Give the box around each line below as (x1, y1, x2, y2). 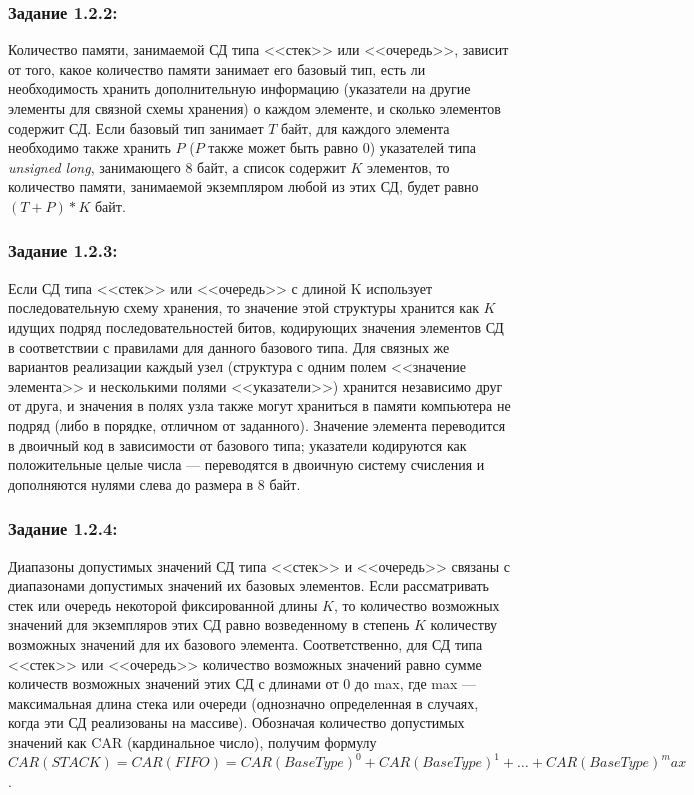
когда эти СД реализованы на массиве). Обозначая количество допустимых (8, 712, 465, 733)
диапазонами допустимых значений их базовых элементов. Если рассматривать (8, 575, 489, 596)
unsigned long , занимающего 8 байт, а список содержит (8, 156, 346, 177)
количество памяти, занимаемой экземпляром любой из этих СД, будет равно (8, 176, 479, 197)
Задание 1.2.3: (8, 238, 118, 263)
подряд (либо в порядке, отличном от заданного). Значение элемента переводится (8, 414, 506, 435)
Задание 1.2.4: (8, 516, 118, 541)
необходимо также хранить (8, 137, 171, 158)
